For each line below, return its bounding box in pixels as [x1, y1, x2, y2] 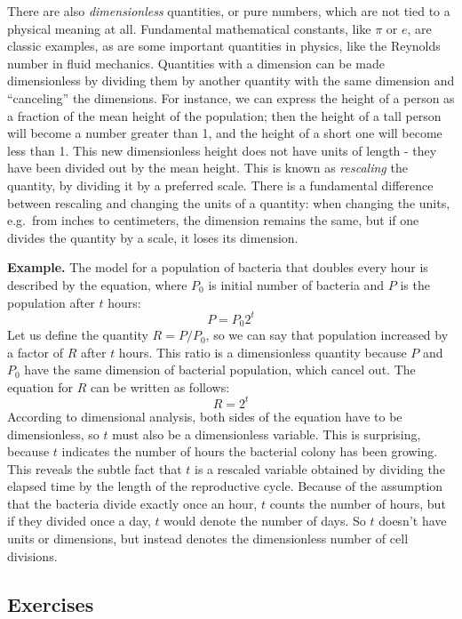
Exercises [7, 590, 94, 617]
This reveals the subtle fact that [7, 459, 182, 478]
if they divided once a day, [7, 511, 151, 530]
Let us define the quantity [7, 326, 148, 344]
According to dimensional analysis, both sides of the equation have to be [7, 406, 402, 425]
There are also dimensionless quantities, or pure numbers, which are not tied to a [7, 2, 450, 20]
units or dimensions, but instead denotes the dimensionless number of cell [7, 529, 409, 548]
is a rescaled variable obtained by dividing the [195, 459, 445, 478]
